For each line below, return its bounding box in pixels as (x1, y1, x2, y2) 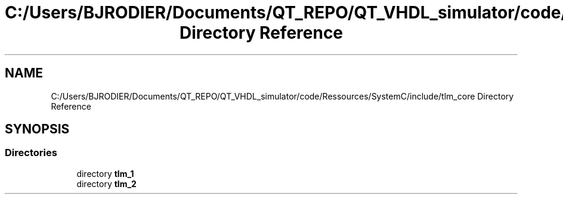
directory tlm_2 (76, 178, 137, 189)
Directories (5, 147, 57, 159)
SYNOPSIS (5, 122, 70, 137)
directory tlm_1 (76, 168, 134, 179)
